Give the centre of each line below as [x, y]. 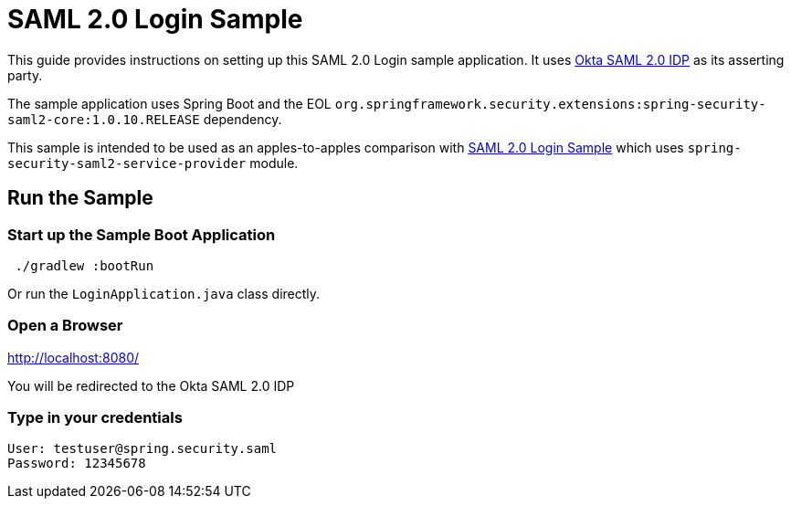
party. [25, 75]
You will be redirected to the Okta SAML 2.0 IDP [151, 385]
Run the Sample [80, 198]
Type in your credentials [95, 418]
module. [274, 163]
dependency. [243, 119]
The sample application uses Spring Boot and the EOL [169, 103]
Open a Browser [65, 326]
